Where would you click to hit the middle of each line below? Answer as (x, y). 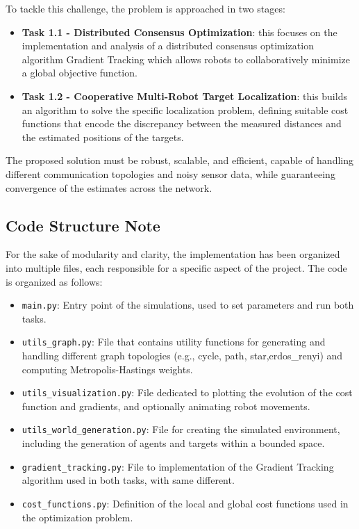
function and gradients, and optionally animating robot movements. (166, 406)
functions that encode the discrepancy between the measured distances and (182, 123)
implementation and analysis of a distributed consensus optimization (168, 46)
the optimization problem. (77, 517)
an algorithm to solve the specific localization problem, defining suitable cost (185, 109)
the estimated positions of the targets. (103, 137)
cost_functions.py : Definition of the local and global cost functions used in (185, 503)
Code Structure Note (83, 225)
